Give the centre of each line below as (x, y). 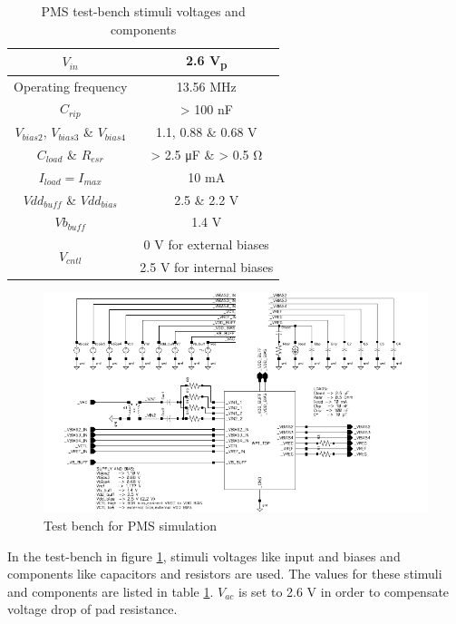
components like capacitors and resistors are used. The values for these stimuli (225, 574)
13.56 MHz (206, 86)
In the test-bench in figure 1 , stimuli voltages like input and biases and (204, 556)
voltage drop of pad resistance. (92, 609)
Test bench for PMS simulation (130, 525)
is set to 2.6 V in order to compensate (344, 591)
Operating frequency (71, 86)
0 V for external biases (206, 244)
